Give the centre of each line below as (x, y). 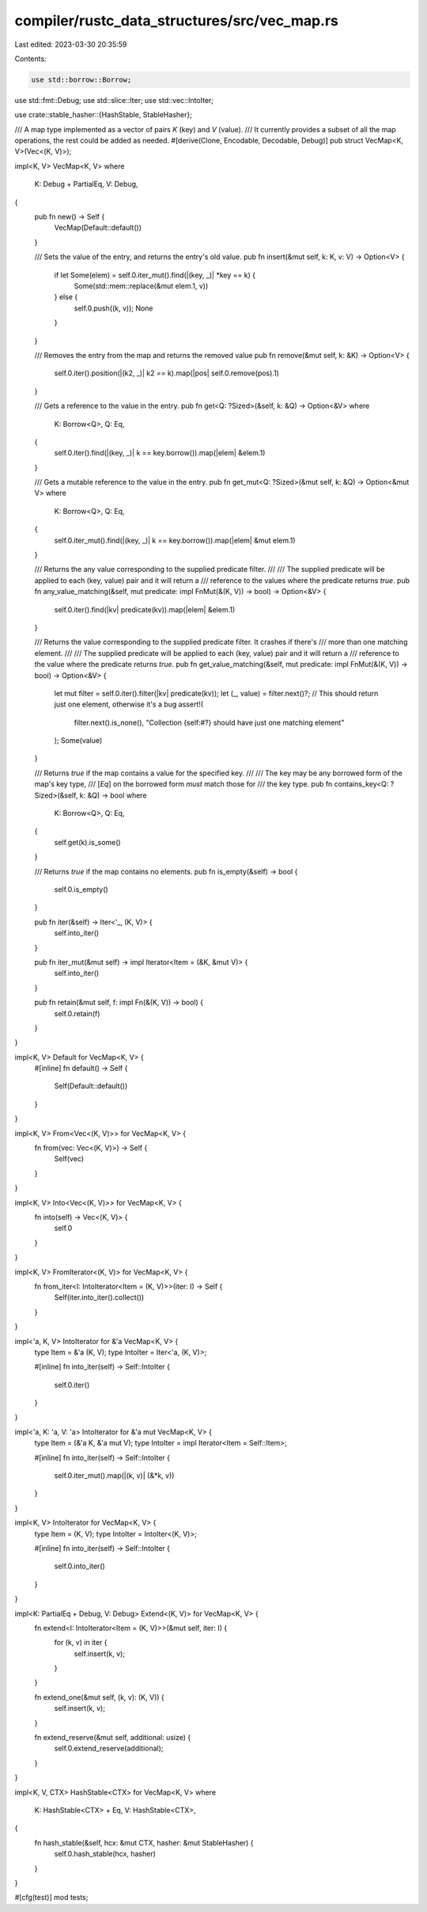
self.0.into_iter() (80, 1566)
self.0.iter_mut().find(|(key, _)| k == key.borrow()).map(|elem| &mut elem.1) (175, 540)
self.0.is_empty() (81, 889)
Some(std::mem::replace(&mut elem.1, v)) (141, 286)
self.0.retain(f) (77, 1013)
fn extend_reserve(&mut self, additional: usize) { (113, 1738)
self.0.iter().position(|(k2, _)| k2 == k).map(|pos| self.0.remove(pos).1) (167, 373)
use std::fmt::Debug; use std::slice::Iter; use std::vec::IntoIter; (114, 100)
